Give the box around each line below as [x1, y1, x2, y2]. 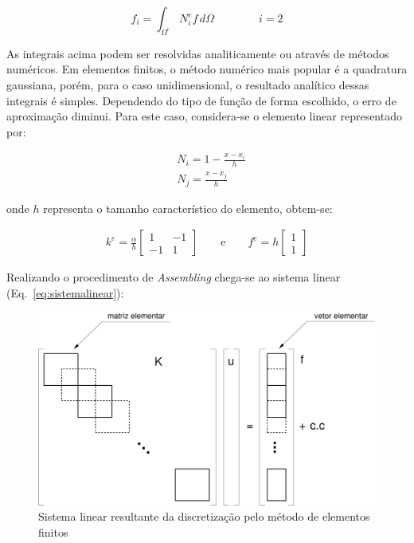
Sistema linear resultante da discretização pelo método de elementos [38, 508, 370, 525]
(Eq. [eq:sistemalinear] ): [6, 284, 124, 301]
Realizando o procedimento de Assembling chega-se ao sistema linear [6, 269, 341, 285]
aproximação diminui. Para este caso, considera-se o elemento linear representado [6, 108, 402, 124]
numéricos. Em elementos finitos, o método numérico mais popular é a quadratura [6, 61, 408, 77]
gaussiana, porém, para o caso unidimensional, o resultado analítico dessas [6, 76, 369, 92]
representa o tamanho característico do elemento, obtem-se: [43, 199, 333, 216]
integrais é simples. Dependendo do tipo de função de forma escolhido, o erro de [6, 92, 396, 108]
